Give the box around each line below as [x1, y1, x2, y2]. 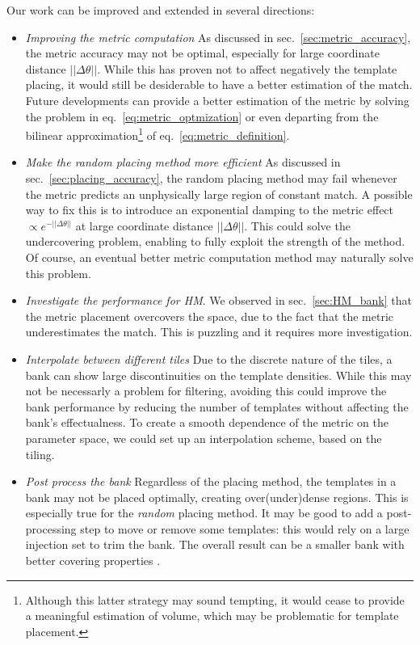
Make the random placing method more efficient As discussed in [25, 154, 341, 171]
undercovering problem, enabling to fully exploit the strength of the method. [25, 233, 405, 250]
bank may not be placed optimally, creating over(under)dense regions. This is [25, 488, 409, 505]
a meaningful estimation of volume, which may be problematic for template [25, 607, 399, 624]
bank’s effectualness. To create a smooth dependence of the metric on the [25, 414, 388, 431]
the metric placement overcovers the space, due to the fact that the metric [25, 307, 394, 324]
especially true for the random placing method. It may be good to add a [25, 504, 383, 521]
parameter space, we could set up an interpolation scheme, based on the [25, 429, 382, 446]
